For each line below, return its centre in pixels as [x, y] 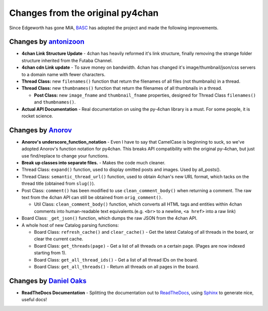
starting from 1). [50, 253]
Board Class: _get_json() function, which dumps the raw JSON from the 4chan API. [109, 218]
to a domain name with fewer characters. [64, 74]
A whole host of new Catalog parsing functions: [70, 225]
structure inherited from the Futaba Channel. [67, 60]
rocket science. [37, 116]
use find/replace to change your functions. [65, 155]
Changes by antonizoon [47, 42]
